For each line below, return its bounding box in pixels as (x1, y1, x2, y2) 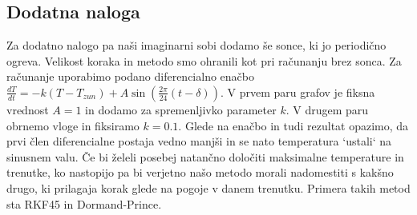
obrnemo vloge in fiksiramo (6, 117, 140, 133)
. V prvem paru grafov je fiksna (220, 83, 375, 100)
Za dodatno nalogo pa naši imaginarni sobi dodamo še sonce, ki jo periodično (6, 37, 387, 54)
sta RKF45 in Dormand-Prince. (6, 195, 162, 212)
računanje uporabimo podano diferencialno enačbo (6, 68, 254, 85)
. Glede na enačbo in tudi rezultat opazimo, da (178, 117, 409, 133)
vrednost (6, 101, 49, 117)
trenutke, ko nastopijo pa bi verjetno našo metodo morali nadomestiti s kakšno (6, 164, 394, 181)
